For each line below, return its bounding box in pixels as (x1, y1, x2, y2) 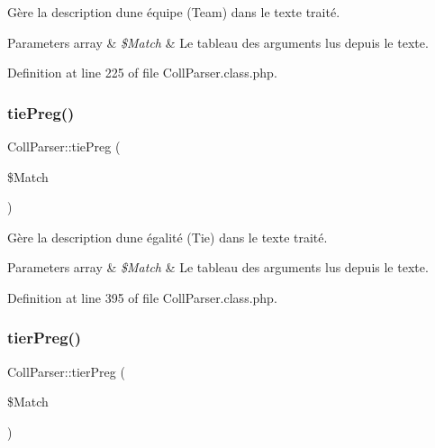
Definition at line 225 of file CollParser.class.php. (7, 63, 277, 82)
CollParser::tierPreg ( (7, 361, 125, 380)
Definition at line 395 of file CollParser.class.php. (7, 288, 277, 306)
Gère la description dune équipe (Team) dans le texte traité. (7, 3, 340, 21)
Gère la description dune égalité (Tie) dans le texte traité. (7, 227, 328, 246)
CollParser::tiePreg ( (7, 137, 121, 155)
